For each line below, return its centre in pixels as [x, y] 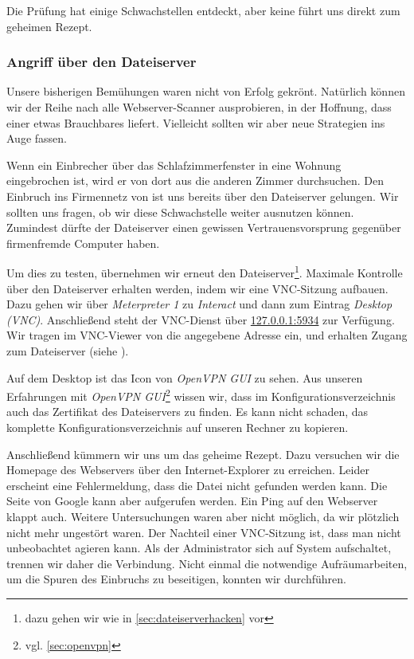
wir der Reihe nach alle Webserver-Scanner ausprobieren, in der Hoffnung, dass [199, 107]
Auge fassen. [37, 138]
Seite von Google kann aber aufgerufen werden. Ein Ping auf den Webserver [192, 501]
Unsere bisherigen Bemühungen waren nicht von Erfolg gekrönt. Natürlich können [206, 91]
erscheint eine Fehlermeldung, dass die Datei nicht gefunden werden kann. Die [197, 485]
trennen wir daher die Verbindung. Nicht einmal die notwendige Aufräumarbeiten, [207, 563]
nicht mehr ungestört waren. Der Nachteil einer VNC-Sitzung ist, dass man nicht [204, 532]
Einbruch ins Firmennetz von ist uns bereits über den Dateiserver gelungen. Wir [203, 196]
